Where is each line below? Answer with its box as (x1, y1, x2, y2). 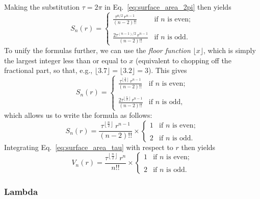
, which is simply (203, 44, 256, 55)
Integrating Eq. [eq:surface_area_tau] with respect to (4, 141, 173, 152)
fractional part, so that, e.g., (4, 65, 93, 76)
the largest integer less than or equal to (4, 55, 127, 65)
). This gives (148, 65, 187, 76)
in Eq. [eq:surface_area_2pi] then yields (105, 2, 231, 12)
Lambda (4, 185, 38, 198)
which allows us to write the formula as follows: (4, 110, 152, 120)
